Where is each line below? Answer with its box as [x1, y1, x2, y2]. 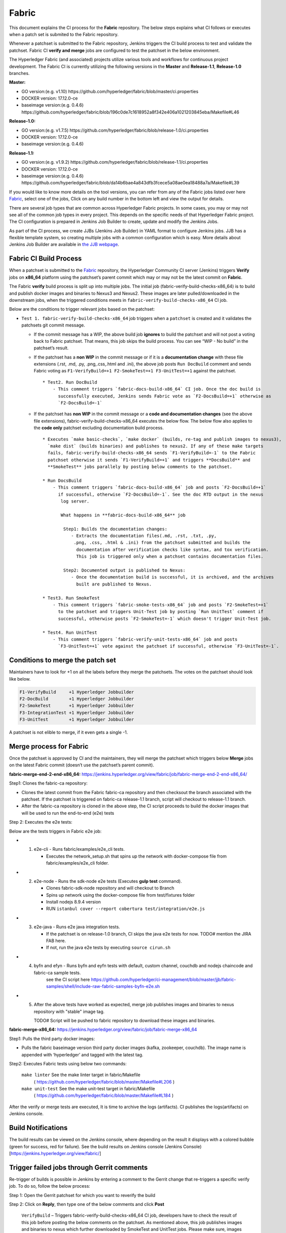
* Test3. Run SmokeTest [42, 595, 100, 601]
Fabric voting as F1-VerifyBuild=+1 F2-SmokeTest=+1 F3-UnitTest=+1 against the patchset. [34, 368, 236, 374]
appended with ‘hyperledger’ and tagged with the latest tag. [21, 1052, 143, 1057]
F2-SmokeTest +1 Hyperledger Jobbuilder [19, 703, 134, 709]
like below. [9, 676, 31, 682]
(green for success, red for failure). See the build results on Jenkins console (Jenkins [9, 1143, 182, 1149]
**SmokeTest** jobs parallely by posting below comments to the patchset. [47, 464, 233, 470]
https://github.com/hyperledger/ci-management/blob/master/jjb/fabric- [91, 977, 236, 982]
